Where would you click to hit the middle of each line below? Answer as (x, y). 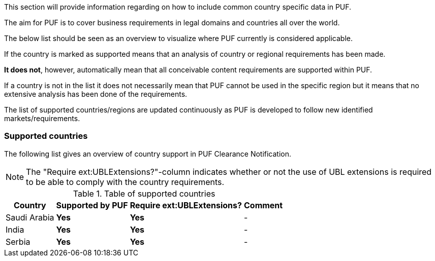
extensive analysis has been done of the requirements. (96, 94)
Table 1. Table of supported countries (144, 193)
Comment (263, 205)
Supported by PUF (92, 205)
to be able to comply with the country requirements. (125, 182)
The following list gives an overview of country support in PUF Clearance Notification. (148, 154)
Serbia (18, 241)
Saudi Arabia (30, 217)
